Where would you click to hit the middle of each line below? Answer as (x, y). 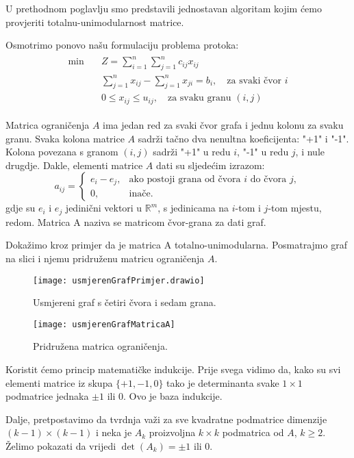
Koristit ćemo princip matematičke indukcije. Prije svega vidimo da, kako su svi (173, 369)
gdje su (21, 208)
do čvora (268, 179)
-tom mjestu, (295, 208)
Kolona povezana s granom (62, 152)
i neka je (114, 432)
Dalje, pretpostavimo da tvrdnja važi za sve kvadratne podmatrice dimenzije (166, 419)
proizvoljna (172, 432)
